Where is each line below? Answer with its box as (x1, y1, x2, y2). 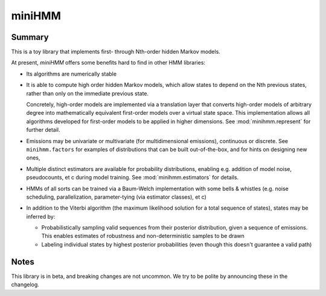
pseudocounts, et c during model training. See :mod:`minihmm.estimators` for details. (26, 174, 239, 181)
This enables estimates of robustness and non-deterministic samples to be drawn (41, 233, 245, 240)
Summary (11, 32, 49, 42)
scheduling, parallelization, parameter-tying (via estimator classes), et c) (26, 193, 206, 201)
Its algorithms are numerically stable (26, 70, 117, 77)
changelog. (11, 281, 39, 288)
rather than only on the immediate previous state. (26, 89, 149, 97)
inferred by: (26, 213, 56, 220)
